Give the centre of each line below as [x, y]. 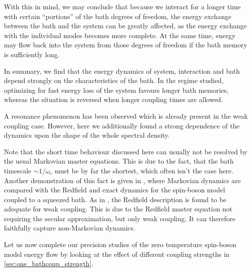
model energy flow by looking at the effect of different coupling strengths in [117, 254]
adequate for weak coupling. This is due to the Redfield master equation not [118, 209]
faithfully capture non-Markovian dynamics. [70, 228]
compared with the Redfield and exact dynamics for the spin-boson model [115, 190]
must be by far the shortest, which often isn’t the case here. [144, 170]
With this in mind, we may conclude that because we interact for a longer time [122, 6]
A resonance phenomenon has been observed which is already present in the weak [126, 115]
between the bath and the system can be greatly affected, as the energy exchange [126, 26]
